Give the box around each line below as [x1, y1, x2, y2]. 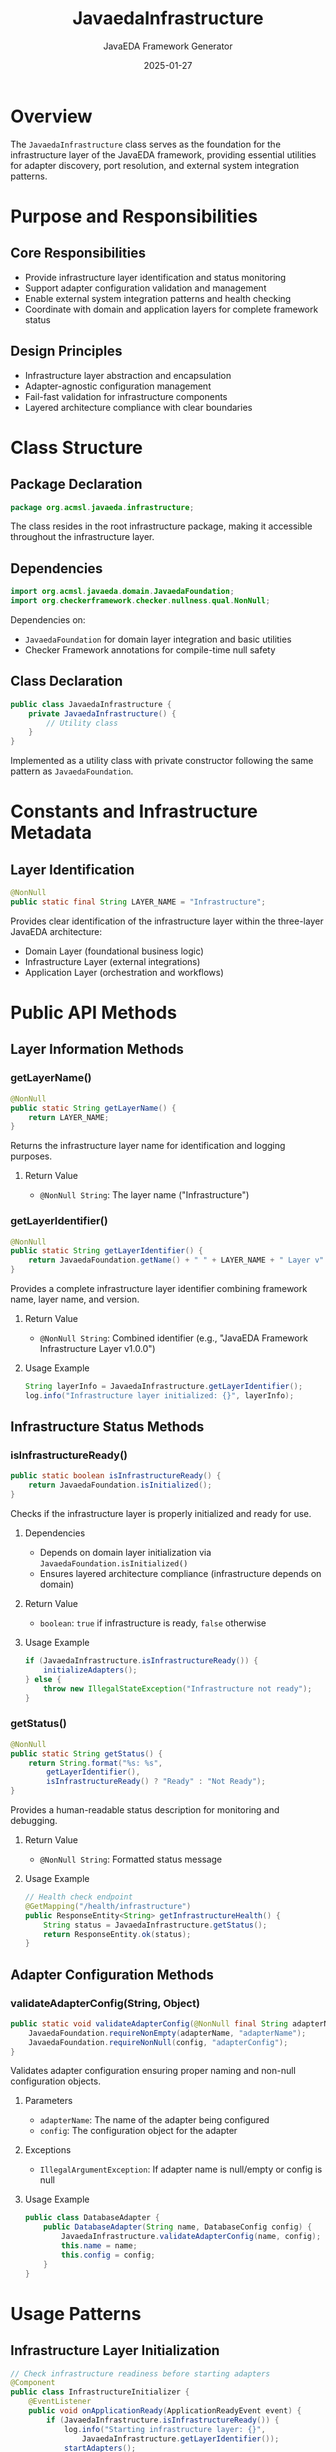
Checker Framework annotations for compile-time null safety [24, 643, 276, 656]
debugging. [10, 1815, 58, 1827]
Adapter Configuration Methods [10, 1966, 214, 1983]
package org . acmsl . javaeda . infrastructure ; [10, 502, 195, 512]
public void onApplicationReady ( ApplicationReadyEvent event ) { [28, 2406, 302, 2416]
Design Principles [10, 343, 123, 360]
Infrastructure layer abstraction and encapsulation [24, 369, 232, 381]
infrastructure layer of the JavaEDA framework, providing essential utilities [10, 148, 317, 161]
